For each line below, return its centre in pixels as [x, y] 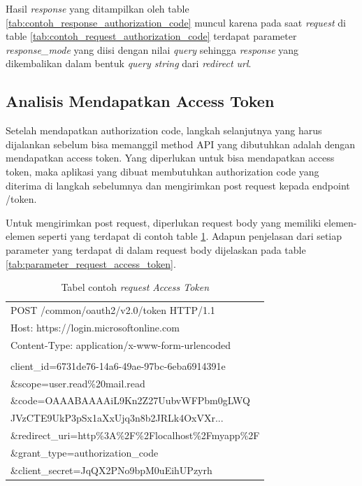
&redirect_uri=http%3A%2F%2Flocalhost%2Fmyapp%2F [135, 435]
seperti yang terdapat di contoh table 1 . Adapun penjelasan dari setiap [190, 236]
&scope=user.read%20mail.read [78, 383]
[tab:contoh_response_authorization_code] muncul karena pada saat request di [176, 22]
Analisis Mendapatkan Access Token [140, 101]
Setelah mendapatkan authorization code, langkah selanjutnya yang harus [164, 130]
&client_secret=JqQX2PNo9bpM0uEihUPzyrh [111, 470]
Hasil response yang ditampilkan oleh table [97, 8]
